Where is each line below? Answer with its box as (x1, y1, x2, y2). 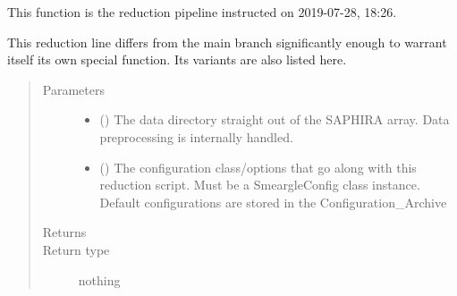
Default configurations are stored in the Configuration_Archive (99, 192, 447, 211)
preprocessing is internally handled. (99, 127, 293, 146)
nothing (78, 270, 121, 289)
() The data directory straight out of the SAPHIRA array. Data (99, 110, 450, 129)
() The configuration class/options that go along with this (99, 157, 417, 176)
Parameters (42, 80, 105, 98)
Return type (42, 240, 110, 258)
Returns (42, 223, 87, 241)
